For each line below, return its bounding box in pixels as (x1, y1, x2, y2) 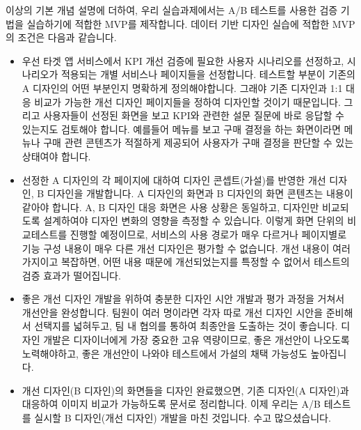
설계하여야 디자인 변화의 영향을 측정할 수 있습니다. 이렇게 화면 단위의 (43, 213, 344, 228)
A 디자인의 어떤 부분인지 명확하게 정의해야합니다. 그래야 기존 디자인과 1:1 (22, 80, 343, 95)
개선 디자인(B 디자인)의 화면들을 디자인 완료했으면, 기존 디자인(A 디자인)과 (22, 383, 349, 397)
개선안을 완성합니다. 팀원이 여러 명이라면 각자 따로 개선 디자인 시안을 (22, 305, 323, 319)
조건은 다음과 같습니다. (17, 30, 117, 45)
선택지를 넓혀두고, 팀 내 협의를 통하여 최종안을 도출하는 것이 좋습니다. (34, 318, 338, 333)
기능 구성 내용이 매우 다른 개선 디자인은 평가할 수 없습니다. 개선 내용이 (22, 240, 330, 255)
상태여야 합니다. (22, 148, 91, 163)
